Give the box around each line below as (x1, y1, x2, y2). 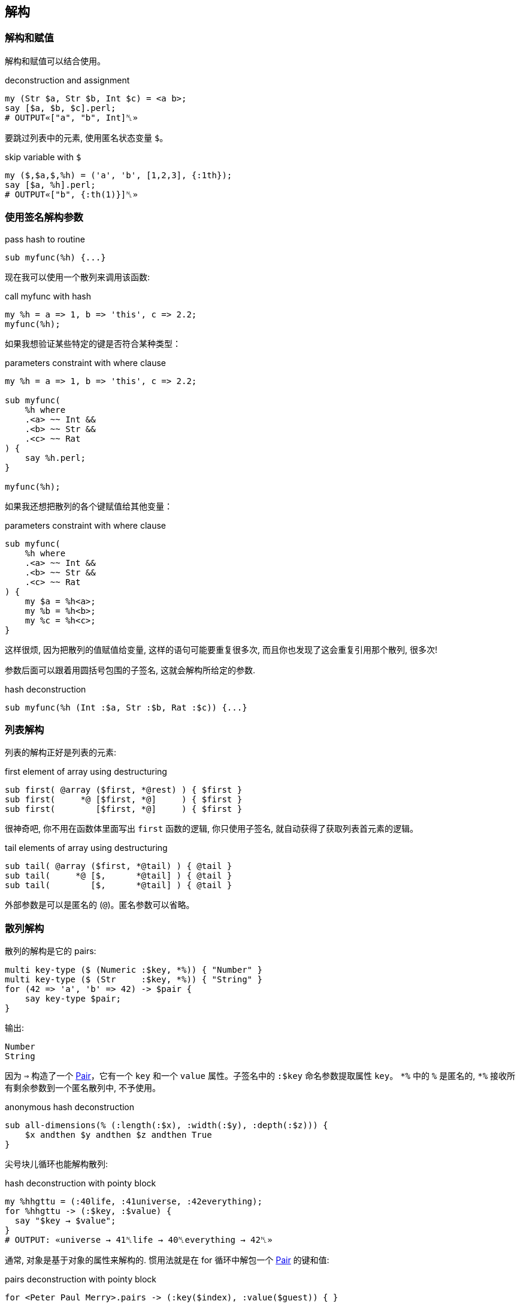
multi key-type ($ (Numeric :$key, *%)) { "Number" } (5, 965, 262, 975)
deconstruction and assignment (5, 74, 130, 85)
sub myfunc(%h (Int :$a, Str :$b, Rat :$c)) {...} (5, 702, 247, 712)
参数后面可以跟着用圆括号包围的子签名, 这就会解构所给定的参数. (5, 664, 256, 675)
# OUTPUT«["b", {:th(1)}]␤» (5, 189, 138, 199)
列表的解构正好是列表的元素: (5, 747, 117, 758)
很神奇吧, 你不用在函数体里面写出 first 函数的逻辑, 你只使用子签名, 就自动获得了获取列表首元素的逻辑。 (5, 823, 418, 834)
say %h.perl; (25, 452, 86, 463)
